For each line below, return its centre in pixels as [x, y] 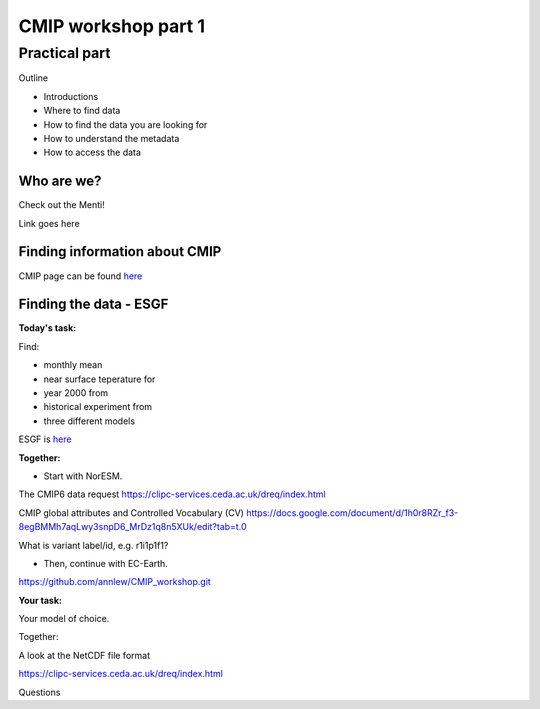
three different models [89, 421]
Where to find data [82, 111]
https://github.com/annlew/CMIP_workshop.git [115, 582]
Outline [33, 78]
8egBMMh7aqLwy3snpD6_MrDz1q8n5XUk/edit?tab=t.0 [132, 527]
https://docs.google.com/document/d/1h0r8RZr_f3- [352, 512]
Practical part [64, 53]
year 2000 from [76, 393]
